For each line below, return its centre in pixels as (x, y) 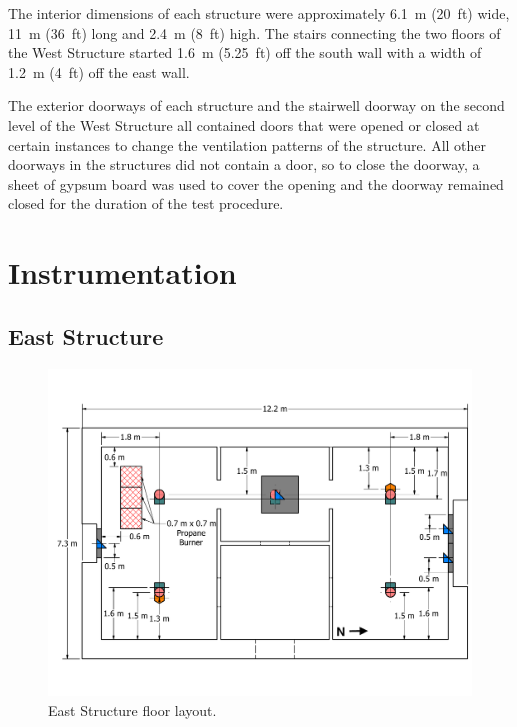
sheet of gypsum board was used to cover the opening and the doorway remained (256, 183)
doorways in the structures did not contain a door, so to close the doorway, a (244, 164)
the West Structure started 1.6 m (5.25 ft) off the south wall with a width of (245, 52)
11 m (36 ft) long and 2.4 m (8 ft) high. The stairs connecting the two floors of (254, 32)
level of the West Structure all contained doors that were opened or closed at (244, 124)
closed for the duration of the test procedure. (146, 203)
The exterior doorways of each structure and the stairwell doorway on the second (256, 105)
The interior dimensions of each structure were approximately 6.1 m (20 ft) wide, (259, 13)
